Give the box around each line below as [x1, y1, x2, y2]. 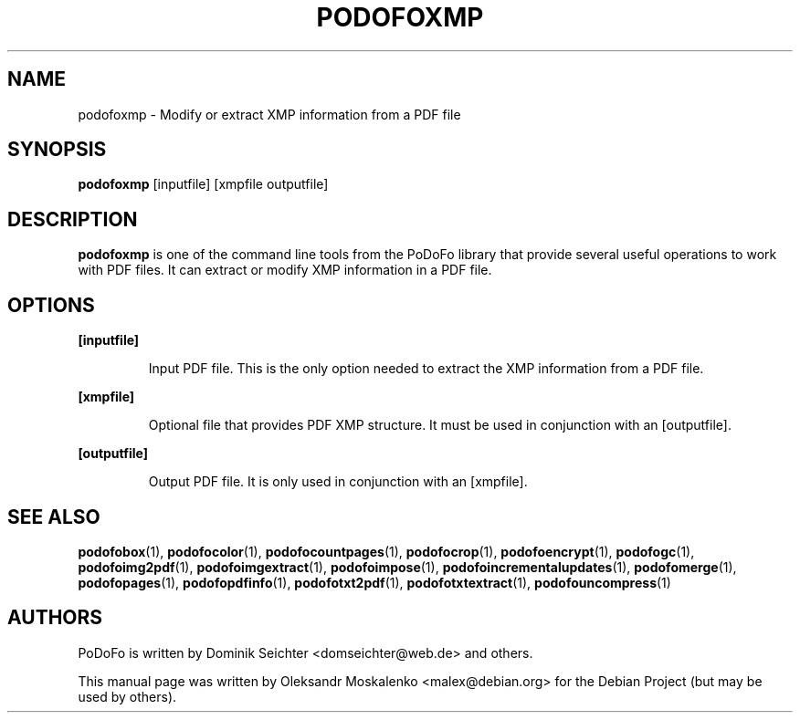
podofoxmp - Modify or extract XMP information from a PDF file [78, 106, 461, 122]
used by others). [78, 688, 177, 704]
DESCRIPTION [7, 207, 138, 231]
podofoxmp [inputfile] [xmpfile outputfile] [78, 176, 329, 193]
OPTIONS [7, 293, 95, 317]
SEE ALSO [7, 505, 100, 528]
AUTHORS [7, 606, 103, 630]
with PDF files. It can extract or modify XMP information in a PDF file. [78, 262, 492, 278]
